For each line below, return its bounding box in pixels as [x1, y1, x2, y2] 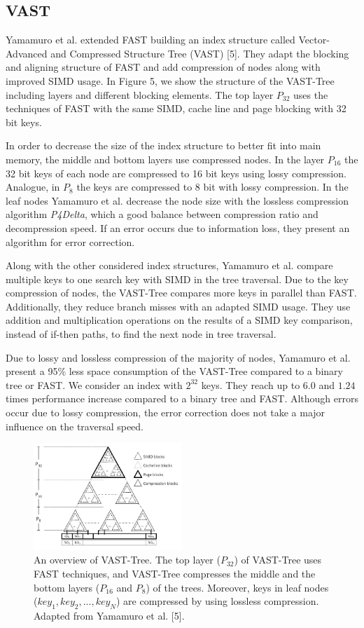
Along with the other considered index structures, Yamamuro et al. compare [6, 258, 333, 273]
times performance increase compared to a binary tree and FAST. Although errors [6, 391, 358, 406]
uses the [293, 87, 328, 102]
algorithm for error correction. [6, 234, 135, 249]
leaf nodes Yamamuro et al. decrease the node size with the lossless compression [6, 193, 349, 207]
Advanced [6, 46, 48, 60]
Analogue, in [6, 179, 60, 194]
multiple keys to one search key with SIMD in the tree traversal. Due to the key [6, 271, 349, 286]
